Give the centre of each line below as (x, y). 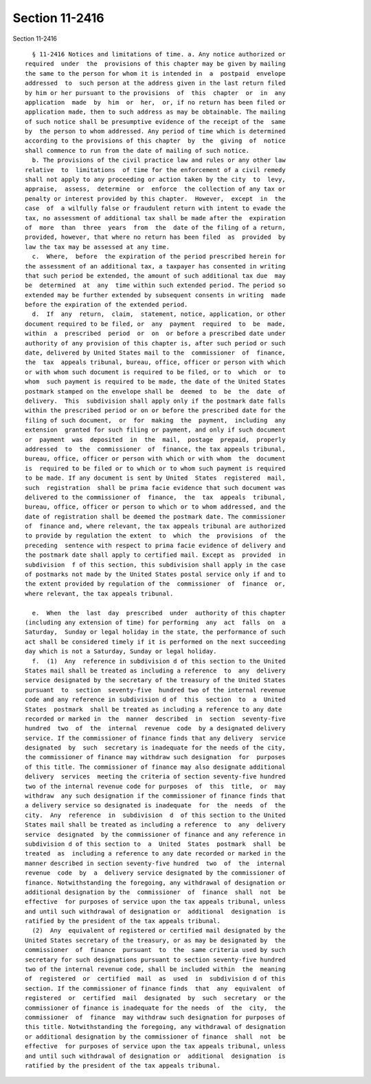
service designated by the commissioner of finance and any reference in (155, 834)
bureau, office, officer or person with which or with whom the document (155, 459)
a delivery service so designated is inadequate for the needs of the (155, 806)
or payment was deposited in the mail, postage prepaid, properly (155, 439)
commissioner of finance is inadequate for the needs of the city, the (155, 1008)
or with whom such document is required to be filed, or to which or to (155, 372)
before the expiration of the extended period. (106, 305)
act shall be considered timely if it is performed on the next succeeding (155, 641)
